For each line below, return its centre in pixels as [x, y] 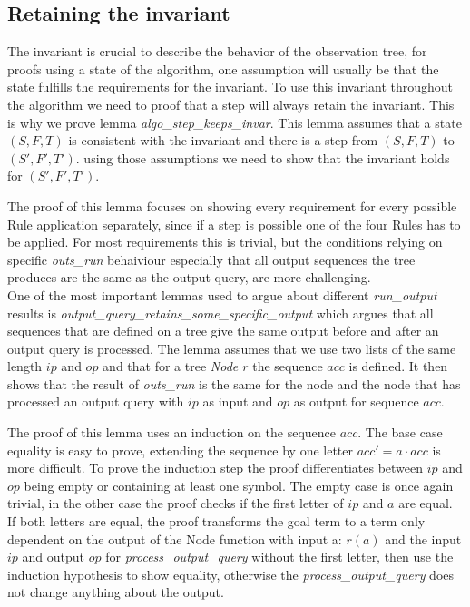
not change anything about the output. [116, 592]
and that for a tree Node [171, 366]
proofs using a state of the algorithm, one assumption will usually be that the [223, 69]
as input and [238, 401]
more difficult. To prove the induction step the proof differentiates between [215, 468]
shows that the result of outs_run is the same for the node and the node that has [234, 383]
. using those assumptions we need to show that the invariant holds [263, 157]
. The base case [400, 432]
